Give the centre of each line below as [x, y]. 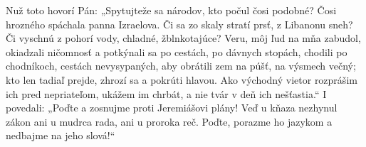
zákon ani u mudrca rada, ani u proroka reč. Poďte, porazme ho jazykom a [169, 121]
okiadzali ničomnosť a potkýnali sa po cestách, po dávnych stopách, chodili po [177, 51]
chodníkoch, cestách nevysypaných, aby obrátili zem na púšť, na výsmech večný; [181, 66]
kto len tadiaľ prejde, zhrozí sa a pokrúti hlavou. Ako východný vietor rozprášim [182, 79]
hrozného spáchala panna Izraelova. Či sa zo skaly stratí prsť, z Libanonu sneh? [179, 24]
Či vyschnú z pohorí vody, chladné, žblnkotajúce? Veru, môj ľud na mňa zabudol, [183, 38]
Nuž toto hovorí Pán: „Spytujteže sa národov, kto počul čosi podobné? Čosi [171, 10]
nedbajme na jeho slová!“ [61, 135]
